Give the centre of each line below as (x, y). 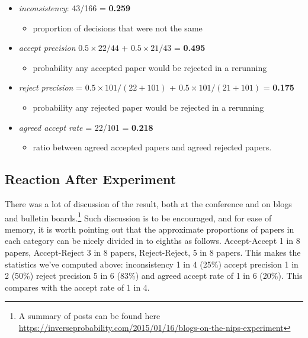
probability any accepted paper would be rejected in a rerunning (150, 67)
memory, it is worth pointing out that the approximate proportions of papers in (150, 229)
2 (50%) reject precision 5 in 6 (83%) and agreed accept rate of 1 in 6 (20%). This (154, 276)
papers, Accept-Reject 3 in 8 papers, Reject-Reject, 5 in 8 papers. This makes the (153, 252)
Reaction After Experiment (91, 179)
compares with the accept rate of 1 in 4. (77, 287)
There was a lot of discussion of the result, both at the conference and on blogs (148, 203)
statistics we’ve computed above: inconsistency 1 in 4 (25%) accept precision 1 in (152, 264)
